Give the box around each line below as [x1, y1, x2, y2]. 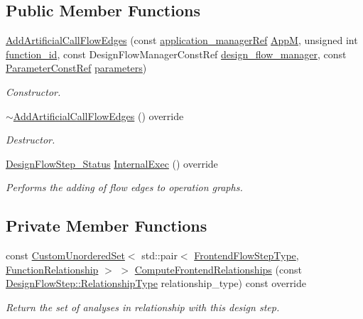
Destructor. [6, 132, 55, 147]
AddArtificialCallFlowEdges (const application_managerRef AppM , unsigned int [6, 33, 358, 48]
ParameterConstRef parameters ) [6, 60, 147, 75]
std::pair [141, 248, 178, 263]
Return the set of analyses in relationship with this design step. [6, 299, 280, 314]
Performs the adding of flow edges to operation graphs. [6, 180, 243, 195]
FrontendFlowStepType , [194, 248, 299, 263]
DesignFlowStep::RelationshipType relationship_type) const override [6, 276, 307, 291]
